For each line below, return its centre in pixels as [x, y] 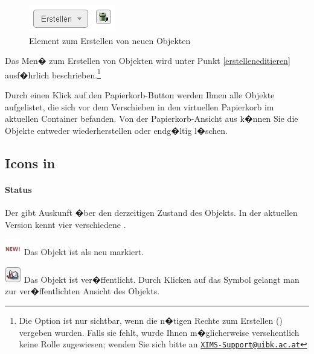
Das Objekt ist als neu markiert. [84, 252]
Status [18, 189]
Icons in [30, 163]
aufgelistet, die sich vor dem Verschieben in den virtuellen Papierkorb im [139, 106]
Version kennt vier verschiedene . [66, 224]
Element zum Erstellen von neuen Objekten [110, 40]
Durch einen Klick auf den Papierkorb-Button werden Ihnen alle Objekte [140, 95]
